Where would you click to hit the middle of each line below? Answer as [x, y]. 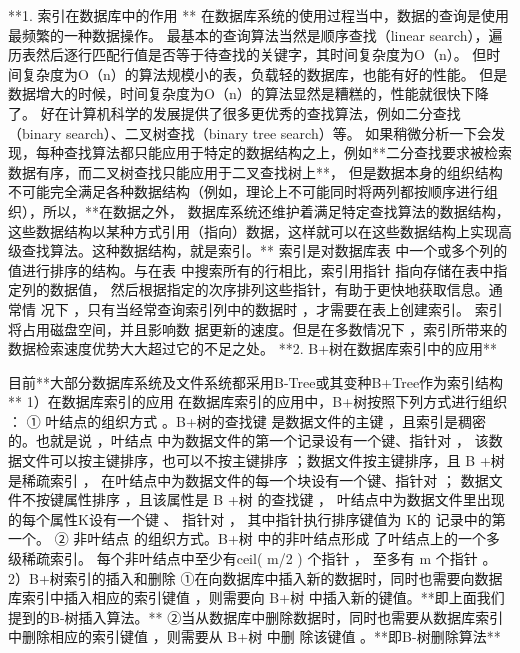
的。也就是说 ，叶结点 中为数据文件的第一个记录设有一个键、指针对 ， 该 [248, 440]
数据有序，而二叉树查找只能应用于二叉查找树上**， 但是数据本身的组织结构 [255, 171]
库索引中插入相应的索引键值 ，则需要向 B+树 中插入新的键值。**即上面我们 [256, 597]
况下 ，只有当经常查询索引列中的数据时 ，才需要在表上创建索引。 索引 [271, 308]
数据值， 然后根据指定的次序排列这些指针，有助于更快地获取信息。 [269, 289]
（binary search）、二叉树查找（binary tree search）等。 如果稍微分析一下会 [250, 132]
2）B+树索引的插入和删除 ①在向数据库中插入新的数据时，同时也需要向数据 [255, 577]
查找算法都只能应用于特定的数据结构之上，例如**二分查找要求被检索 [287, 152]
